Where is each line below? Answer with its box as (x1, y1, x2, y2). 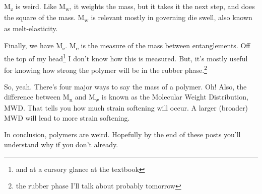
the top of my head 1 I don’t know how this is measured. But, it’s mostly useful (4, 51, 248, 63)
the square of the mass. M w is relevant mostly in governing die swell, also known (4, 12, 252, 24)
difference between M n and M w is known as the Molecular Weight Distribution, (4, 91, 248, 103)
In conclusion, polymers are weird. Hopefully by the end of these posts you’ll (4, 129, 241, 140)
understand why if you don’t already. (4, 139, 118, 149)
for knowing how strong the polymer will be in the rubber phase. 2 (4, 63, 207, 75)
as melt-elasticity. (4, 23, 58, 34)
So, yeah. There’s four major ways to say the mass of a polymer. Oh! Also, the (4, 81, 247, 92)
